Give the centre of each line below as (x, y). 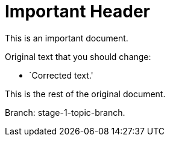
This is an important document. (67, 38)
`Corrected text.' (61, 75)
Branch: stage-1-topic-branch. (65, 112)
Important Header (78, 11)
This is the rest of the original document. (85, 94)
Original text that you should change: (78, 56)
